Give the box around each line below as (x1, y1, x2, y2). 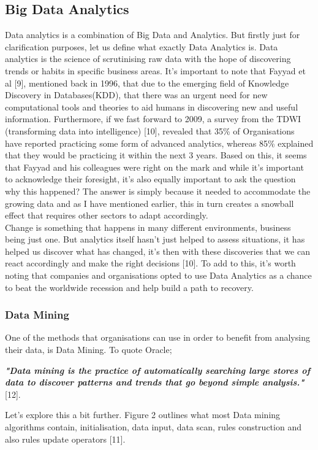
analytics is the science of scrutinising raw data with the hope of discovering (5, 52, 291, 65)
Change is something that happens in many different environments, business (5, 220, 291, 233)
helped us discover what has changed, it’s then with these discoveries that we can (5, 244, 310, 257)
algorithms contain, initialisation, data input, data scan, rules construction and (5, 421, 301, 433)
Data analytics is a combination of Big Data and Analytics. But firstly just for (5, 28, 300, 41)
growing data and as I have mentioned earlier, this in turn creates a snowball (5, 196, 294, 209)
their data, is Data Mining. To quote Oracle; (5, 343, 172, 356)
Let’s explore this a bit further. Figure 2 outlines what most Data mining (5, 408, 281, 421)
